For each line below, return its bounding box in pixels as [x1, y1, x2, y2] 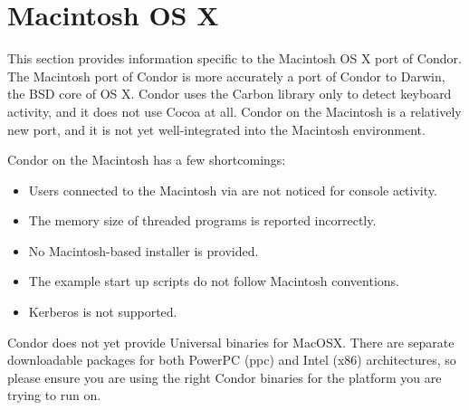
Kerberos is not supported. [28, 302, 177, 321]
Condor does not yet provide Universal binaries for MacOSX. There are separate [7, 332, 455, 351]
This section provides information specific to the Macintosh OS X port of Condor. [7, 49, 462, 68]
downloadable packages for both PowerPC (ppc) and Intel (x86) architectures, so [7, 350, 456, 369]
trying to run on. [7, 386, 101, 405]
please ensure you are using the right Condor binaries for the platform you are [7, 367, 442, 386]
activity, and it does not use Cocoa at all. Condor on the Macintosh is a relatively [7, 101, 462, 120]
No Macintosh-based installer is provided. [28, 241, 259, 260]
